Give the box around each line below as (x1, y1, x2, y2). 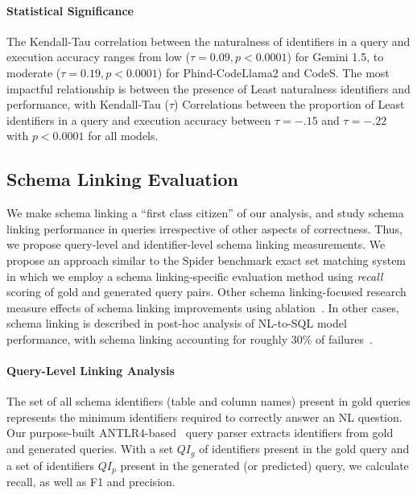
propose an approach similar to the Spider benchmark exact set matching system (6, 251, 407, 268)
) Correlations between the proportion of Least (174, 96, 405, 113)
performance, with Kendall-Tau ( (6, 96, 169, 113)
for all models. (88, 127, 159, 144)
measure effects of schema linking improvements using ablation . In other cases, (6, 299, 399, 316)
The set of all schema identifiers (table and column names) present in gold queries (6, 393, 411, 410)
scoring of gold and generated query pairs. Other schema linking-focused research (6, 283, 407, 300)
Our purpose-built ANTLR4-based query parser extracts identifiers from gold (6, 424, 394, 441)
